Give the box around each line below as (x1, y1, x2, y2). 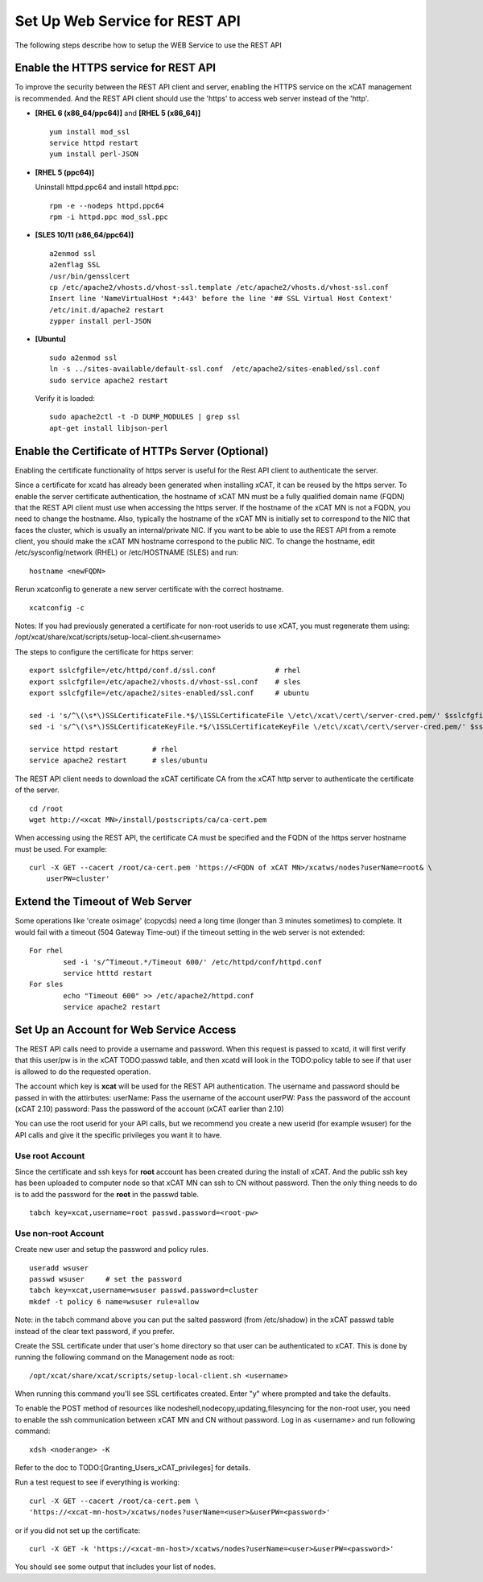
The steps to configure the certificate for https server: (14, 646, 194, 656)
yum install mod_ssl (49, 127, 130, 136)
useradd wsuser (29, 1263, 89, 1272)
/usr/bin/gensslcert (49, 271, 130, 281)
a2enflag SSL (49, 260, 101, 270)
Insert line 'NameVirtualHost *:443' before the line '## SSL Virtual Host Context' (49, 294, 394, 304)
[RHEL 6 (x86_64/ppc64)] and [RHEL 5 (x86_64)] (35, 109, 201, 118)
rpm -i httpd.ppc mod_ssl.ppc (49, 212, 169, 221)
